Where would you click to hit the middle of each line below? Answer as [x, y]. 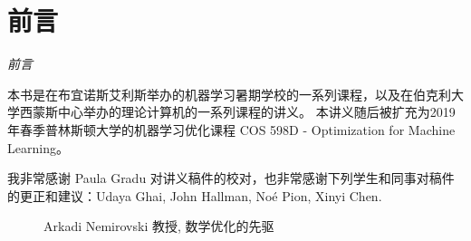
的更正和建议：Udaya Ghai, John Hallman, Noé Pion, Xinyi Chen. [195, 195]
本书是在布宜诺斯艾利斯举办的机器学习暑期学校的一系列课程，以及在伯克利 [229, 94]
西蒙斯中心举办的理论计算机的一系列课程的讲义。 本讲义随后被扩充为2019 [237, 112]
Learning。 [38, 147]
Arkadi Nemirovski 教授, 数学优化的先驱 [159, 226]
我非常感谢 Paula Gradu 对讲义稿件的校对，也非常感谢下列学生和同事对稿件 [231, 178]
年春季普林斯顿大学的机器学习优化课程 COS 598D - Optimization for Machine [231, 129]
